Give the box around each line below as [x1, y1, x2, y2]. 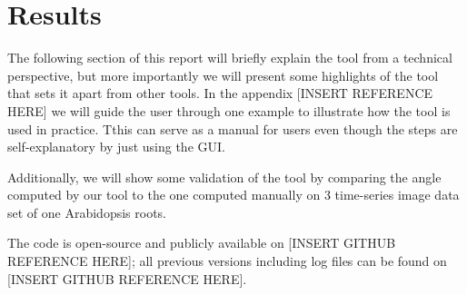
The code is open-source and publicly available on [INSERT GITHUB [7, 233, 396, 252]
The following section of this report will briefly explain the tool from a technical [7, 48, 452, 67]
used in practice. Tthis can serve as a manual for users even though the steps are [7, 119, 458, 138]
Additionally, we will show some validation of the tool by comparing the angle [7, 167, 442, 186]
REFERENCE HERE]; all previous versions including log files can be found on [7, 251, 447, 270]
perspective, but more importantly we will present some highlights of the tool [7, 65, 439, 84]
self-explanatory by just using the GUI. [7, 137, 225, 156]
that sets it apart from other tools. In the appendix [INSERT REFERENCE [7, 84, 433, 103]
